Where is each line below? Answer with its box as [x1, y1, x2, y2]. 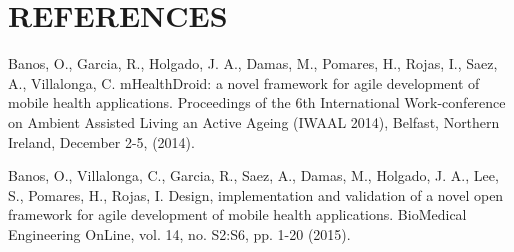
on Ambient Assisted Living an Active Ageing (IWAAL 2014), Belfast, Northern [8, 111, 500, 132]
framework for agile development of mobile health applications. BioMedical [8, 204, 467, 225]
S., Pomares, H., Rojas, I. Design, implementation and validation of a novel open [8, 184, 504, 205]
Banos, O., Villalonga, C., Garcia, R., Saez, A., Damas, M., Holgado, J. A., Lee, [8, 165, 499, 186]
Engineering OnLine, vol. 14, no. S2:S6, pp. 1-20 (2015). [8, 223, 351, 244]
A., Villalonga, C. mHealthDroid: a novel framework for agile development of [8, 72, 480, 93]
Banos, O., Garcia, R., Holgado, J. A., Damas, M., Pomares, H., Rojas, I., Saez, [8, 53, 498, 74]
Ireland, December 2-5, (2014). [8, 131, 195, 152]
